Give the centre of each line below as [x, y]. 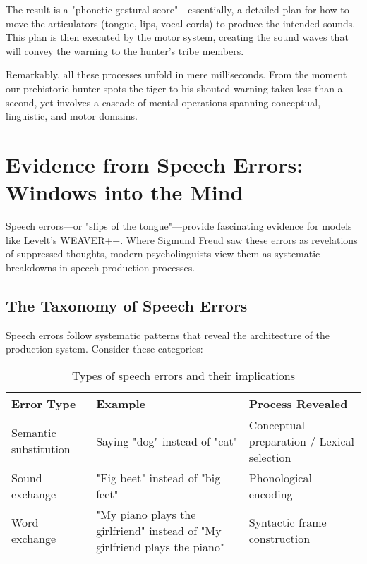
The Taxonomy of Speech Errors [127, 305]
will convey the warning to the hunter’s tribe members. [125, 50]
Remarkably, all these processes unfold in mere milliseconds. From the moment [176, 74]
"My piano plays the [146, 514]
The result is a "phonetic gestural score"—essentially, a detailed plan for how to [178, 9]
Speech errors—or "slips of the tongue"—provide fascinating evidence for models [179, 226]
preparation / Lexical [301, 441]
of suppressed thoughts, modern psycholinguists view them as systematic [163, 253]
